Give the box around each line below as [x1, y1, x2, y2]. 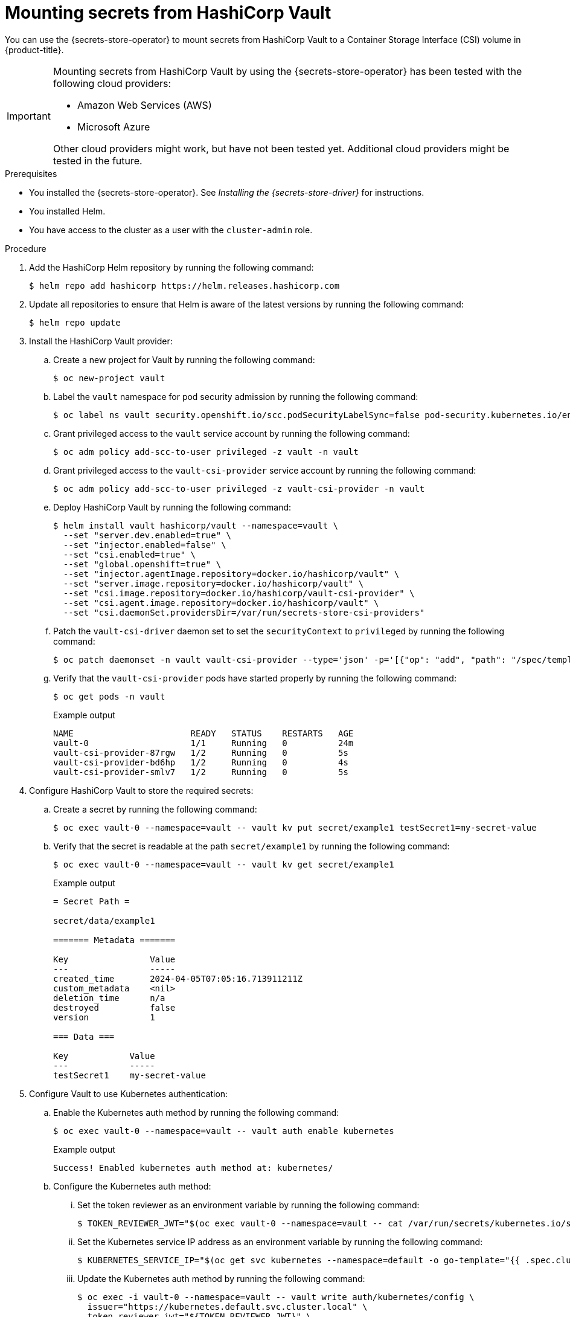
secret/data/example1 [53, 915, 155, 926]
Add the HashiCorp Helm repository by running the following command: [29, 262, 314, 272]
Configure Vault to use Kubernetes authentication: [29, 1088, 228, 1099]
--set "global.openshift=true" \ [63, 559, 222, 569]
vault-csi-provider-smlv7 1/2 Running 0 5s [53, 767, 348, 777]
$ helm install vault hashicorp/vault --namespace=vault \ [53, 520, 339, 530]
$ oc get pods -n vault [53, 691, 165, 701]
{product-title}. [5, 44, 64, 55]
